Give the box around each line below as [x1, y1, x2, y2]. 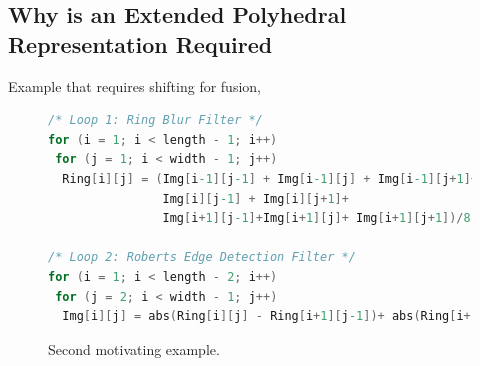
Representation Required [8, 28, 273, 59]
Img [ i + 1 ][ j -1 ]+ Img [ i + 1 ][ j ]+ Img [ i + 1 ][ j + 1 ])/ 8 [162, 211, 471, 226]
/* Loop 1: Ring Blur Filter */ [48, 113, 263, 128]
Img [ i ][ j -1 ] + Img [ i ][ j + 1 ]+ [162, 191, 349, 206]
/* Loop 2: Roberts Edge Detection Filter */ [48, 250, 356, 265]
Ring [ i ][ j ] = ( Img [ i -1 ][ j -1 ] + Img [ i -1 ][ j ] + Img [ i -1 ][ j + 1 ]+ [62, 171, 478, 186]
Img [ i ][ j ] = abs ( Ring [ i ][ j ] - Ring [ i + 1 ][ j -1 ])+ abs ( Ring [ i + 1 [62, 309, 478, 324]
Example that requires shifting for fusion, [8, 75, 261, 96]
